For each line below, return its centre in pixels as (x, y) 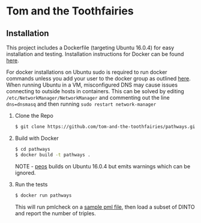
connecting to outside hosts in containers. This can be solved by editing (95, 91)
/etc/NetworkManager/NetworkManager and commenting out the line (88, 98)
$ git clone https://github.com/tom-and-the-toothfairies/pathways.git (106, 127)
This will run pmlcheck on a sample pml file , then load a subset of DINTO (105, 207)
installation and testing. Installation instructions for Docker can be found (95, 54)
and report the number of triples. (55, 213)
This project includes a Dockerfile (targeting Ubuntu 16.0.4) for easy (90, 47)
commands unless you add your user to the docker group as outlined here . (98, 78)
